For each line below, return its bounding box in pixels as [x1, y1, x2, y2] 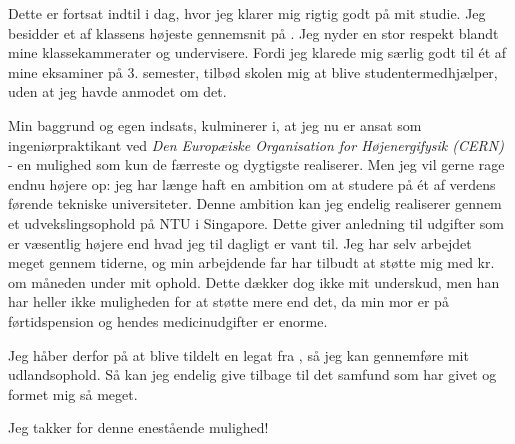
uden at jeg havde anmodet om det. [8, 81, 227, 102]
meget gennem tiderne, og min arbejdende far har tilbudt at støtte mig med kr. [8, 252, 495, 273]
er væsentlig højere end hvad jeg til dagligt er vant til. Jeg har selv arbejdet [8, 232, 472, 253]
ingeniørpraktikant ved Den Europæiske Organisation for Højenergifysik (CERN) [8, 134, 504, 155]
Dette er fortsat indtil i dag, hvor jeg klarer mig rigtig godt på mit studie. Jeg [8, 3, 486, 23]
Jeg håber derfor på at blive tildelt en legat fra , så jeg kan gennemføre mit [8, 344, 469, 365]
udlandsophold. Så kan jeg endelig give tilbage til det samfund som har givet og [8, 364, 497, 385]
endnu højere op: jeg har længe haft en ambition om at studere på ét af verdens [8, 173, 496, 194]
